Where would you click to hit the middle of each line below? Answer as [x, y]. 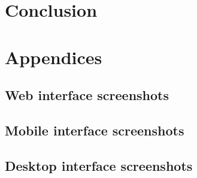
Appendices [54, 57]
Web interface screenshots [87, 95]
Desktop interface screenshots [99, 165]
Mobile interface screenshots [95, 130]
